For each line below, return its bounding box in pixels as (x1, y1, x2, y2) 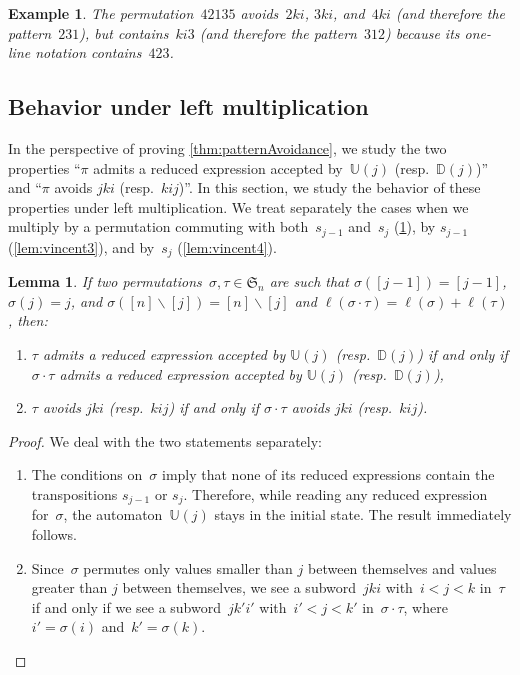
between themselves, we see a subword (122, 577, 357, 598)
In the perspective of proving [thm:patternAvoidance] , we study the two (8, 137, 447, 158)
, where (403, 596, 448, 617)
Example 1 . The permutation (8, 3, 194, 23)
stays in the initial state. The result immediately (214, 504, 512, 525)
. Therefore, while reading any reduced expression (183, 484, 488, 505)
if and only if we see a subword (31, 596, 221, 617)
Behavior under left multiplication (8, 91, 369, 122)
